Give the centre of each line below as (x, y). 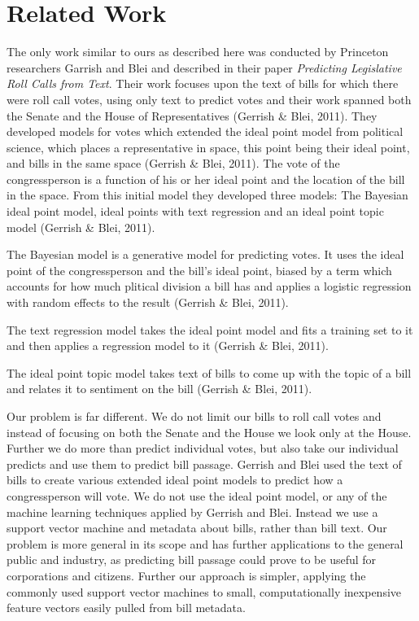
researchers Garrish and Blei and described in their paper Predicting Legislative (204, 67)
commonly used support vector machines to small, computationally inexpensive (204, 591)
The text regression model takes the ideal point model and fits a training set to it (210, 329)
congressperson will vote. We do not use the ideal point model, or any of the (197, 495)
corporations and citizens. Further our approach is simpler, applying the (186, 575)
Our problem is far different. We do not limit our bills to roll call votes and (194, 416)
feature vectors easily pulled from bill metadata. (126, 608)
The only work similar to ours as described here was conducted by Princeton (198, 52)
